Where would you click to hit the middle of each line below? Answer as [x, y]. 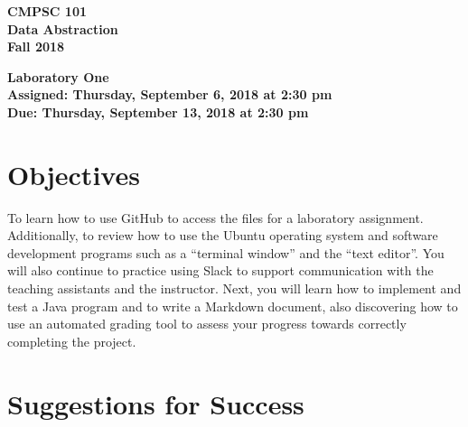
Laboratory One [58, 76]
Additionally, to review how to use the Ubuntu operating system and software [223, 235]
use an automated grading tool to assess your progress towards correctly [207, 324]
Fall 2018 [36, 46]
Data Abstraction [63, 28]
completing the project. [72, 341]
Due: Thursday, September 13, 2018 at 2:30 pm [158, 111]
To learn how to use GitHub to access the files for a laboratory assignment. [215, 217]
